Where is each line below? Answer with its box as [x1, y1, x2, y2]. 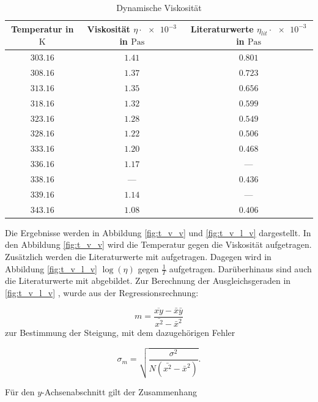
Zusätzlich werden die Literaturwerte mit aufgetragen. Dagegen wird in [5, 250, 272, 262]
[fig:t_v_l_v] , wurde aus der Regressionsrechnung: [5, 286, 199, 299]
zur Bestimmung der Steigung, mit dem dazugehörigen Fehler [5, 326, 235, 338]
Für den [5, 385, 35, 398]
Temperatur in [10, 23, 74, 35]
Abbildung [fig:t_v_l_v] [5, 262, 97, 275]
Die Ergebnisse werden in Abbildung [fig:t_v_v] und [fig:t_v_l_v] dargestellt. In [5, 226, 311, 239]
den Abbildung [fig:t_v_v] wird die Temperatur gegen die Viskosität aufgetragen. [5, 238, 312, 251]
